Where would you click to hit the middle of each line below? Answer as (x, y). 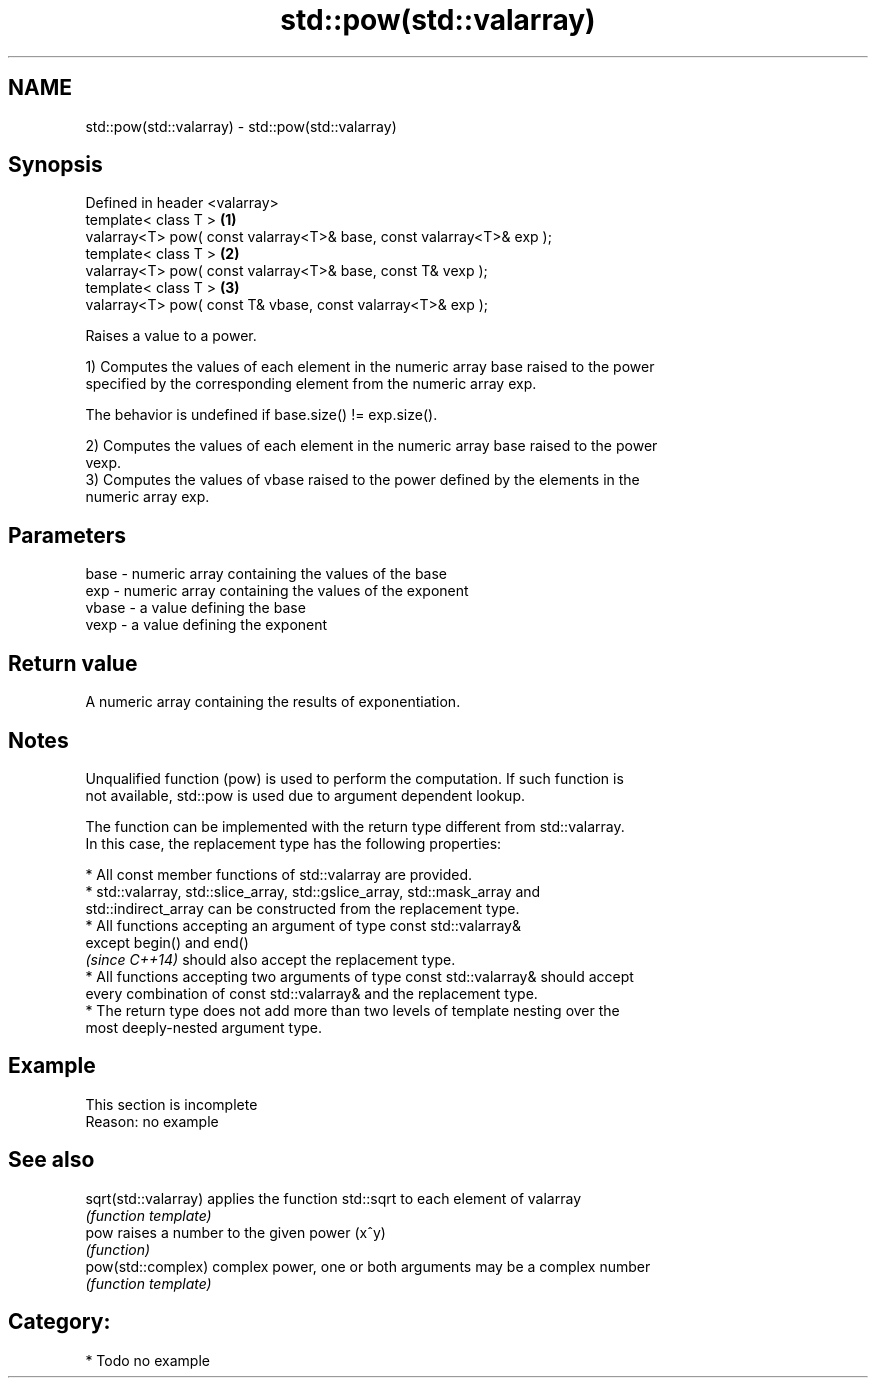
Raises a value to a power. (171, 336)
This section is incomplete (171, 1104)
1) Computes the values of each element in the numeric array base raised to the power (370, 367)
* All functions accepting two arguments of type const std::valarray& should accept (359, 976)
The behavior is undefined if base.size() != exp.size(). (261, 415)
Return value (73, 663)
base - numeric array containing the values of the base (266, 574)
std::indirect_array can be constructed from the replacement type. (302, 908)
